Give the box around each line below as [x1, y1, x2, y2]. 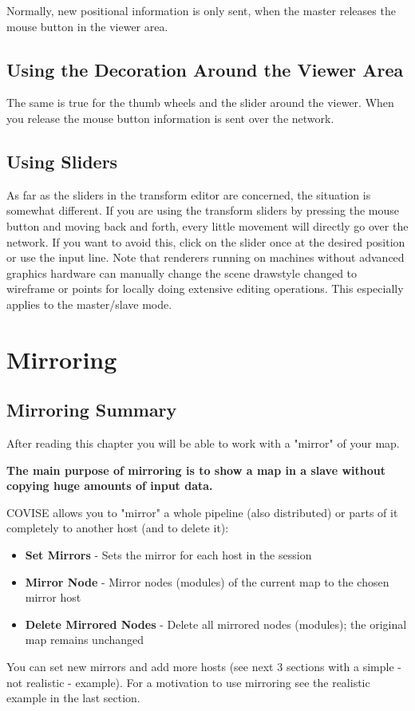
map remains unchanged [25, 631, 144, 648]
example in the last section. [6, 689, 140, 706]
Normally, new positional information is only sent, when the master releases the [6, 2, 396, 18]
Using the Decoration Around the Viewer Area [6, 57, 404, 81]
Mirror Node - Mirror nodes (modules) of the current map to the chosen [25, 573, 389, 590]
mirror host [25, 589, 81, 606]
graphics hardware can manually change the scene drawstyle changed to [6, 264, 358, 281]
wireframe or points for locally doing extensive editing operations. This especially [6, 280, 404, 297]
